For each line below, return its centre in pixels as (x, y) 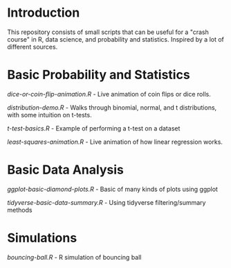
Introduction (44, 13)
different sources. (33, 47)
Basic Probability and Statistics (99, 75)
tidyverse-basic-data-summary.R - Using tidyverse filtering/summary (107, 202)
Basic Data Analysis (66, 170)
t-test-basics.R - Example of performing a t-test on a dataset (94, 128)
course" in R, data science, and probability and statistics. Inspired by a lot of (116, 39)
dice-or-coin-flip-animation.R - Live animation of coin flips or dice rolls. (109, 94)
